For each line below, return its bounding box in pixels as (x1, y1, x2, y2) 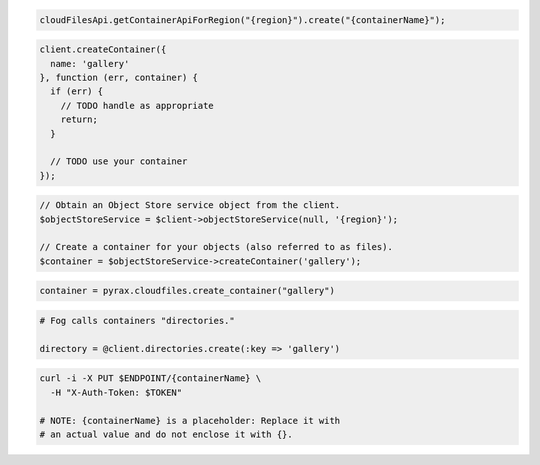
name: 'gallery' (50, 58, 130, 69)
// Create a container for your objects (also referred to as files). (39, 241, 394, 253)
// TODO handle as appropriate (60, 100, 214, 111)
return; (60, 114, 99, 125)
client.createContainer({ (39, 44, 167, 55)
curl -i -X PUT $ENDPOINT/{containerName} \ (39, 373, 262, 384)
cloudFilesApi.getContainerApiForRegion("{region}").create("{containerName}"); (39, 14, 446, 25)
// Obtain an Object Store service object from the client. (39, 200, 341, 211)
